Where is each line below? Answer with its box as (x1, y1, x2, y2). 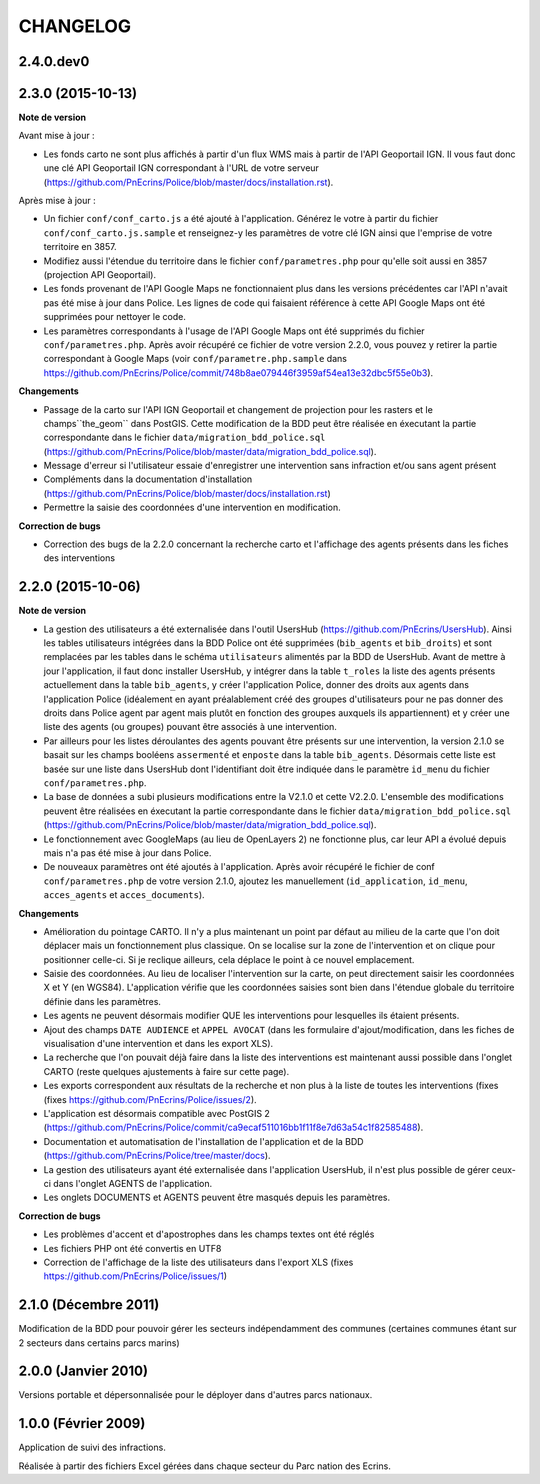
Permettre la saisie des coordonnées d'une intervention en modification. (43, 501, 342, 514)
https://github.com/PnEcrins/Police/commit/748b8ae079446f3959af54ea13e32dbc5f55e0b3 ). (43, 366, 434, 379)
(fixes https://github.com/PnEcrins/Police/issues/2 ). (43, 1093, 257, 1105)
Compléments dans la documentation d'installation (43, 473, 253, 485)
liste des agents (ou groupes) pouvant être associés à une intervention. (43, 721, 337, 733)
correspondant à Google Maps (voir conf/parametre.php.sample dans (43, 353, 347, 365)
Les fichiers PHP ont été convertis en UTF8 (43, 1242, 222, 1254)
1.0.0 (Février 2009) (18, 1415, 146, 1432)
